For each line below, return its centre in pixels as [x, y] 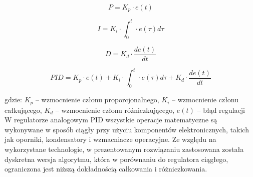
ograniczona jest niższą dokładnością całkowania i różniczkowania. [106, 169]
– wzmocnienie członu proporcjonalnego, [97, 100]
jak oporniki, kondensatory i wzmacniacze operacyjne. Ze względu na [110, 139]
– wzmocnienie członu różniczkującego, [115, 110]
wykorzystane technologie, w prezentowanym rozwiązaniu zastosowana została [124, 149]
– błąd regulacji [221, 110]
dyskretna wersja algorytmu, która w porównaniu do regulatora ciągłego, [116, 159]
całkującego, [23, 110]
